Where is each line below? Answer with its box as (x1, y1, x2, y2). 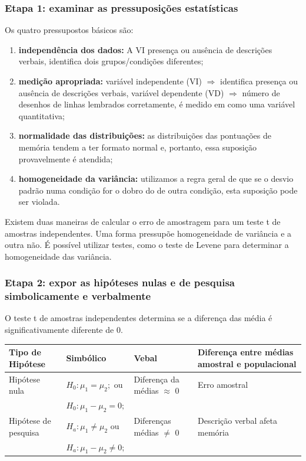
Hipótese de (9, 414, 51, 427)
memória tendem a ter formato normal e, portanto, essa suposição (18, 140, 257, 153)
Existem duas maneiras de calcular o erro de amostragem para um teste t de (5, 215, 281, 227)
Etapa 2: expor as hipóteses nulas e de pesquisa (5, 275, 235, 290)
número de (242, 86, 280, 99)
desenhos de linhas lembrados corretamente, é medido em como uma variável (18, 98, 295, 110)
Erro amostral (198, 378, 248, 391)
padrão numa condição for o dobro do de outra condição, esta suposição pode (18, 184, 298, 196)
